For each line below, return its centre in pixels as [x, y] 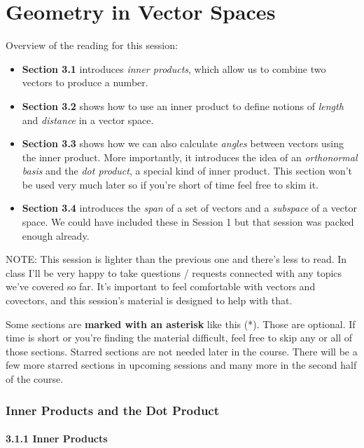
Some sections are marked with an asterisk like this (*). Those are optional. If [181, 324]
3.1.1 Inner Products [57, 439]
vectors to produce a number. [85, 82]
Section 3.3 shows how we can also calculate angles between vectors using [183, 143]
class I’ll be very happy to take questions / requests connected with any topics [174, 272]
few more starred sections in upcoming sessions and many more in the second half [181, 365]
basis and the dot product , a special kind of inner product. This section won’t [187, 171]
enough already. [56, 235]
